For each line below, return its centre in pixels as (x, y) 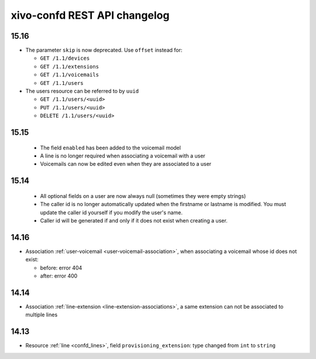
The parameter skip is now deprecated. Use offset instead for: (104, 50)
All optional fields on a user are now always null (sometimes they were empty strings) (143, 196)
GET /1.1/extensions (70, 66)
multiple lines (42, 315)
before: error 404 (61, 268)
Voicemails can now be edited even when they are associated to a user (126, 164)
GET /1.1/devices (65, 58)
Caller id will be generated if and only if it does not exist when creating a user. (134, 220)
